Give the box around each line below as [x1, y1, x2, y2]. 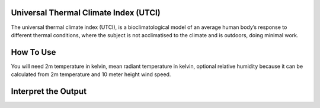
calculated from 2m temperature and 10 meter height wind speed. [11, 71, 171, 78]
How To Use [11, 47, 56, 57]
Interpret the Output [11, 86, 87, 97]
